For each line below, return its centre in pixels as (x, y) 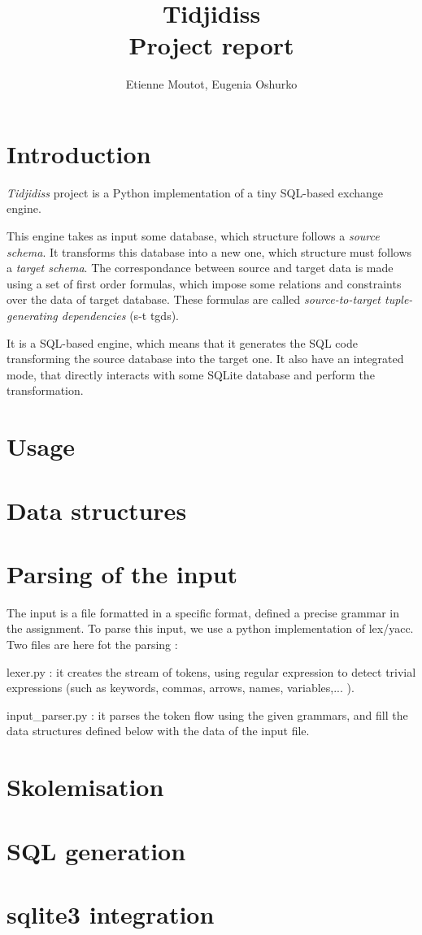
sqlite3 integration (111, 913)
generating (32, 315)
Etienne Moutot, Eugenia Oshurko (211, 84)
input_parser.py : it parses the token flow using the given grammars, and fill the (207, 714)
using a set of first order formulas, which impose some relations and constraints (204, 283)
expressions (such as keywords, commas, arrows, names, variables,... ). (181, 688)
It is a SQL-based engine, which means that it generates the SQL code (182, 342)
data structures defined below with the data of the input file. (158, 731)
